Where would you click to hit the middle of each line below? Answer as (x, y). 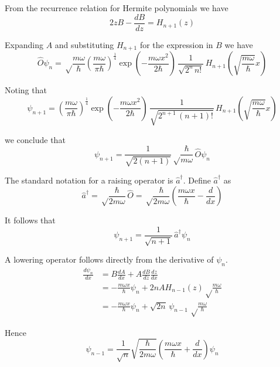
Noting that (26, 90)
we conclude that (35, 139)
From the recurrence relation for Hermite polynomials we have (117, 8)
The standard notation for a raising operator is (89, 180)
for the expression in (176, 44)
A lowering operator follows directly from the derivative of (109, 259)
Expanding (24, 44)
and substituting (84, 44)
